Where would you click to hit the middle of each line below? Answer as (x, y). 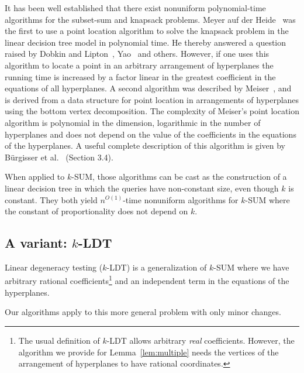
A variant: (36, 243)
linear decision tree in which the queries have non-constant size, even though (142, 188)
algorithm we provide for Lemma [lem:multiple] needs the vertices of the (148, 352)
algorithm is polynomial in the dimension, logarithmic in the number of (133, 122)
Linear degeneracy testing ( (54, 267)
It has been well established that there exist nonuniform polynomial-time (135, 8)
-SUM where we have (251, 267)
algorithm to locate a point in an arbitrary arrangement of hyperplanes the (139, 65)
